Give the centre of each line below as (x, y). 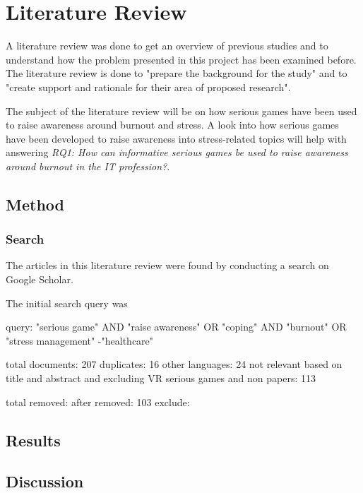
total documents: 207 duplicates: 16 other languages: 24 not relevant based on (174, 364)
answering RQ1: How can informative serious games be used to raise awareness (177, 152)
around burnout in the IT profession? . (88, 166)
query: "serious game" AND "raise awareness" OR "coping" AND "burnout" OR (176, 327)
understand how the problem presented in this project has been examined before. (181, 59)
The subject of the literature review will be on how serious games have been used (181, 111)
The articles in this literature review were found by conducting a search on (167, 265)
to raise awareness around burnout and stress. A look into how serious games (172, 125)
